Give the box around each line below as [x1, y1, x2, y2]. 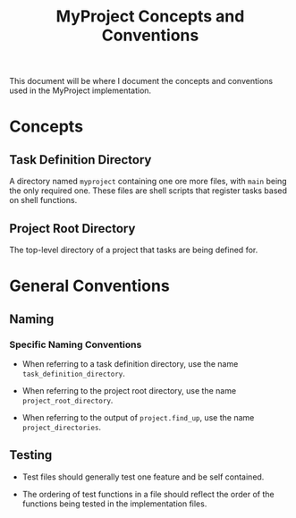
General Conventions [9, 276, 170, 296]
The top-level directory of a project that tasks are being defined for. [9, 244, 258, 255]
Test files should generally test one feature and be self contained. [21, 471, 265, 482]
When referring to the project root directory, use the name [21, 385, 237, 395]
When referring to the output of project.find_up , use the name [21, 412, 255, 422]
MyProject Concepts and [55, 6, 245, 27]
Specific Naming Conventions [9, 338, 142, 351]
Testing [9, 447, 53, 463]
